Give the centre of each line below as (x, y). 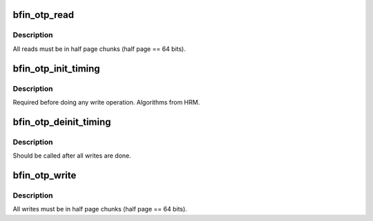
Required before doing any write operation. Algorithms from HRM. (106, 102)
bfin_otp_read (44, 15)
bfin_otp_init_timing (56, 69)
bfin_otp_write (45, 175)
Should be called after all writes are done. (72, 156)
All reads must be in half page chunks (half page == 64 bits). (99, 49)
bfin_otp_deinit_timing (62, 122)
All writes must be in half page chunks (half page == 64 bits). (100, 209)
